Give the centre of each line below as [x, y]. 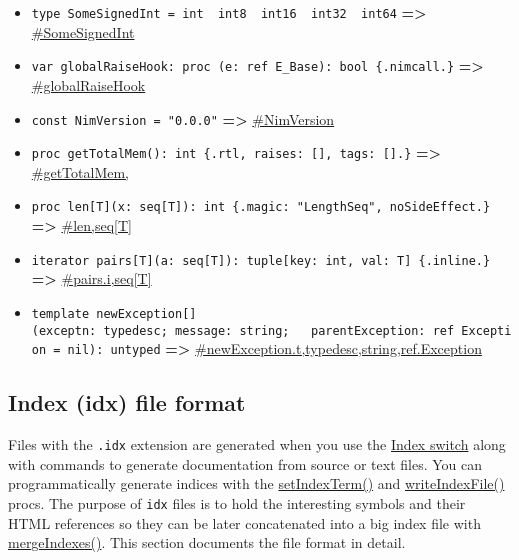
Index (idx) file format [127, 402]
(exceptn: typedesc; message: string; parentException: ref [243, 330]
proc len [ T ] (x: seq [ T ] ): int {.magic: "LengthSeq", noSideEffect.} [261, 207]
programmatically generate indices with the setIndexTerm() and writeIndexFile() [256, 483]
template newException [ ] [114, 313]
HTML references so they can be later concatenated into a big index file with [244, 522]
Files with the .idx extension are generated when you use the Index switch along [257, 444]
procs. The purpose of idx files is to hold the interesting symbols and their [237, 502]
